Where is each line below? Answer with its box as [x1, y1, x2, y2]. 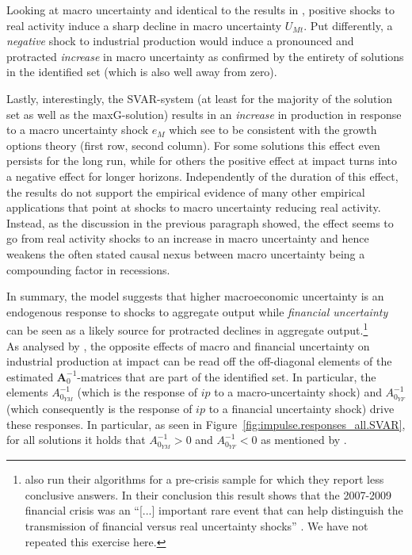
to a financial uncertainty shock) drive [208, 400, 395, 417]
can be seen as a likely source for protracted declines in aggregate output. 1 [6, 320, 368, 338]
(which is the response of [77, 384, 198, 400]
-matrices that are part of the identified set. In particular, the [77, 368, 376, 385]
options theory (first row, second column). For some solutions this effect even [6, 136, 380, 153]
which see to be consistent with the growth [169, 121, 377, 138]
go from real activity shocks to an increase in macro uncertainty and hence [6, 230, 369, 247]
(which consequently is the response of [6, 400, 193, 417]
